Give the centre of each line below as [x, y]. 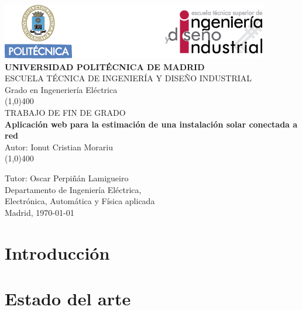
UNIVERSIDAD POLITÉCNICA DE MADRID [105, 66]
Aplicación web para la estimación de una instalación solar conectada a [151, 124]
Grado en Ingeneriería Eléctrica [61, 89]
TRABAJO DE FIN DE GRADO [65, 112]
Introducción [57, 252]
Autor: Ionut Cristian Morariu [59, 147]
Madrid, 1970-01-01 [40, 212]
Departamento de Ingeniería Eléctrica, [73, 189]
